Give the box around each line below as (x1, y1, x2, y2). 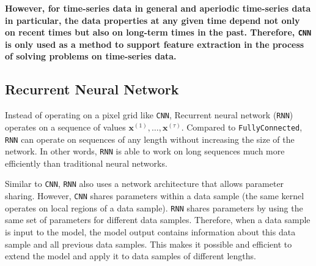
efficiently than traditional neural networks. (5, 156, 167, 169)
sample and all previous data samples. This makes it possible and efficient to (5, 237, 292, 250)
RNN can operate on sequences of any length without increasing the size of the (5, 132, 295, 145)
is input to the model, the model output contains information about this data (5, 226, 296, 238)
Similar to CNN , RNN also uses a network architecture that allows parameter (5, 177, 284, 190)
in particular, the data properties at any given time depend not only (5, 13, 300, 26)
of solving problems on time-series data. (5, 50, 177, 63)
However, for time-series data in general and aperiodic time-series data (5, 2, 311, 14)
